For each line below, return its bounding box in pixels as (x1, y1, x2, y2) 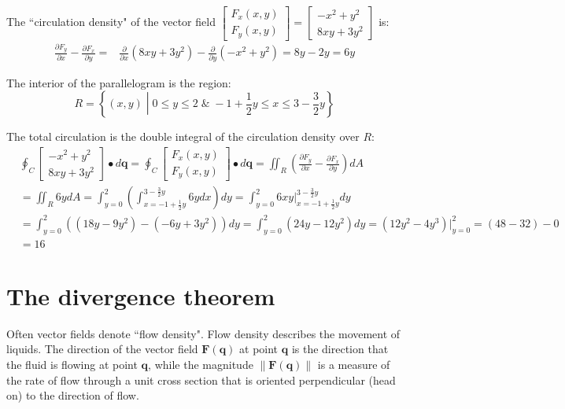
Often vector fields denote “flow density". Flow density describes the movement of (6, 325, 401, 341)
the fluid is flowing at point (6, 356, 138, 373)
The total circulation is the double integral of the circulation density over (6, 128, 360, 145)
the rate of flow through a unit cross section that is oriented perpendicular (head (6, 371, 396, 388)
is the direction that (291, 341, 389, 357)
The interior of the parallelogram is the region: (6, 74, 231, 90)
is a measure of (317, 356, 390, 373)
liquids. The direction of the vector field (6, 341, 198, 357)
